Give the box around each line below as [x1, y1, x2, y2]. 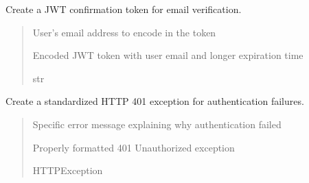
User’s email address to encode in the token [32, 25, 216, 39]
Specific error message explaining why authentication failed [32, 117, 282, 131]
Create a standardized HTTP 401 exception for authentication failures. [5, 94, 304, 108]
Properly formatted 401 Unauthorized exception [32, 140, 235, 154]
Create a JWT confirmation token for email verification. [5, 2, 242, 16]
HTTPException [32, 163, 103, 178]
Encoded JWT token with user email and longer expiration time [32, 48, 304, 62]
